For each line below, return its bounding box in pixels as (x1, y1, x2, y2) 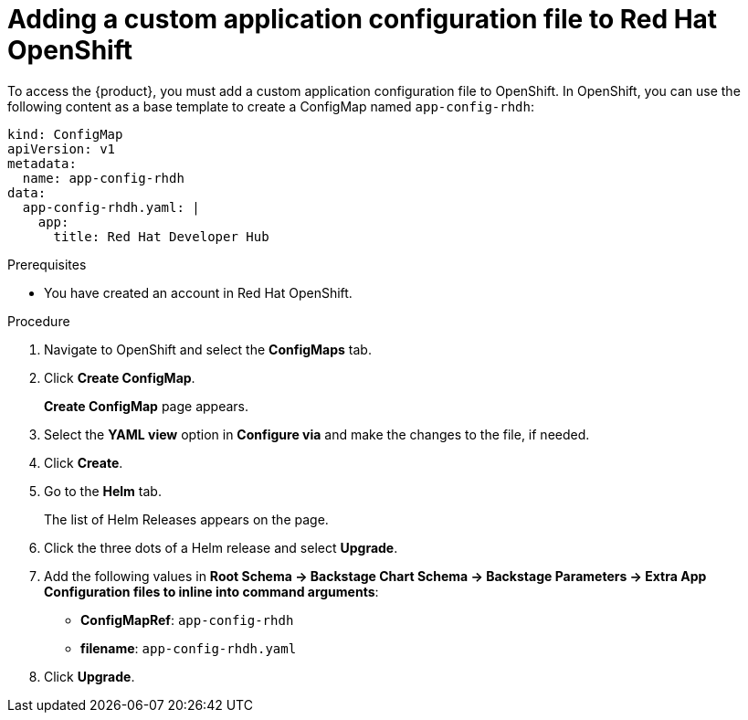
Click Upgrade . (44, 668, 135, 684)
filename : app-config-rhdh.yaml (80, 640, 297, 656)
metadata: (7, 155, 77, 171)
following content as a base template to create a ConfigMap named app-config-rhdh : (7, 98, 535, 114)
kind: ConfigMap (7, 126, 123, 142)
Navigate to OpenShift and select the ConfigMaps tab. (44, 341, 372, 357)
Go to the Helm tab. (44, 482, 162, 499)
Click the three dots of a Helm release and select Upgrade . (44, 539, 398, 556)
